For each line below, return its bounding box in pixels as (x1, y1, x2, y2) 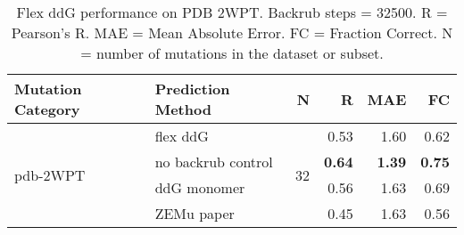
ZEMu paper (154, 203, 235, 223)
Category (14, 99, 80, 119)
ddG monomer (154, 177, 245, 198)
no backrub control (154, 151, 273, 172)
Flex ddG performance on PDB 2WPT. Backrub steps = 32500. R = (16, 2, 448, 22)
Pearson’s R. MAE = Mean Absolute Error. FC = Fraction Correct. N (11, 22, 453, 43)
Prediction (154, 78, 230, 99)
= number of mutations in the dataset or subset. (80, 43, 384, 63)
